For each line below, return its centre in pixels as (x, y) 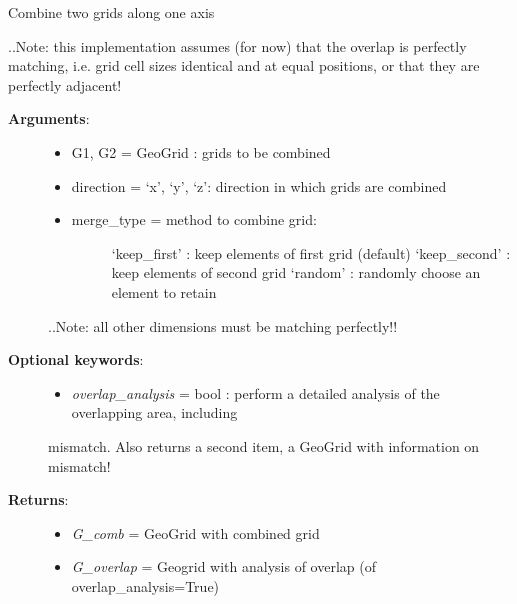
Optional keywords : (76, 359)
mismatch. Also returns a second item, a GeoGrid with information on (264, 445)
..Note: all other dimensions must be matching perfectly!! (223, 325)
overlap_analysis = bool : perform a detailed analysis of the (255, 392)
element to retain (164, 291)
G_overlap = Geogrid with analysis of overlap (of (223, 566)
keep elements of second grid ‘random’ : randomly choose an (296, 272)
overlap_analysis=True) (145, 585)
